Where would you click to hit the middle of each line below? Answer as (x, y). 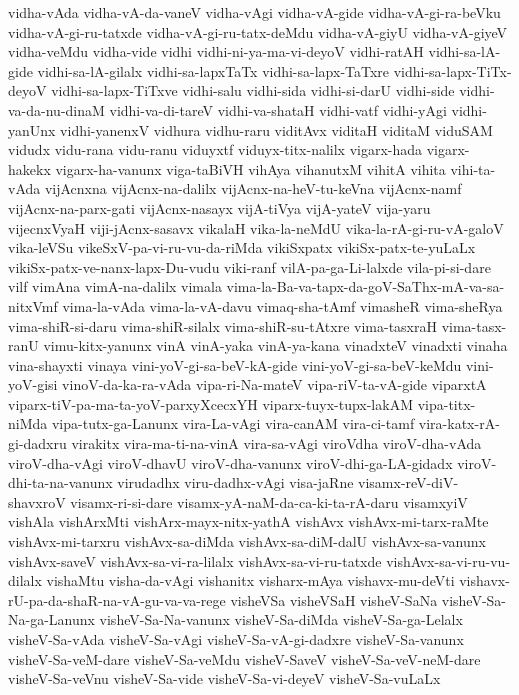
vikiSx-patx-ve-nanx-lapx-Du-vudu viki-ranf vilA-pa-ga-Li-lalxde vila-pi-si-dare (249, 266)
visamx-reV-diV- (408, 482)
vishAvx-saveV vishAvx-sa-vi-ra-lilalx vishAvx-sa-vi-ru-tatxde (195, 560)
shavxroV (37, 501)
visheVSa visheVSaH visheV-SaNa (334, 599)
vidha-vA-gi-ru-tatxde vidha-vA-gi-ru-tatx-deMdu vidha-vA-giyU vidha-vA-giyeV (258, 31)
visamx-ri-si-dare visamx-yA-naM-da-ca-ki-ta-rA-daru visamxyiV (269, 501)
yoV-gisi (33, 384)
